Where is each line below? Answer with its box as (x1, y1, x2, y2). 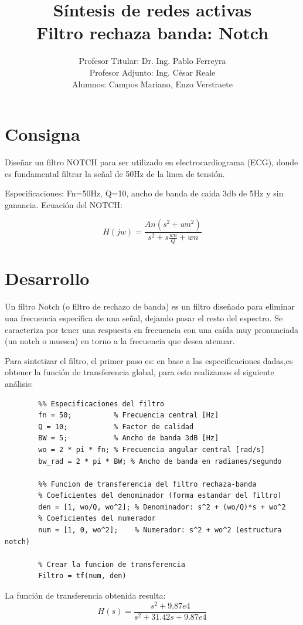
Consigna (5, 122, 80, 146)
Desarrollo (5, 266, 90, 290)
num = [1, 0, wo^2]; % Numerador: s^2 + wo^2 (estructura (38, 526, 282, 535)
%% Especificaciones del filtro (38, 399, 165, 408)
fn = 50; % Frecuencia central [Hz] (38, 411, 219, 420)
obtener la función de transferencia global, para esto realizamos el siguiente (5, 366, 274, 378)
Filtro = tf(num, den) (38, 572, 127, 580)
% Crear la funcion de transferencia (38, 560, 185, 569)
